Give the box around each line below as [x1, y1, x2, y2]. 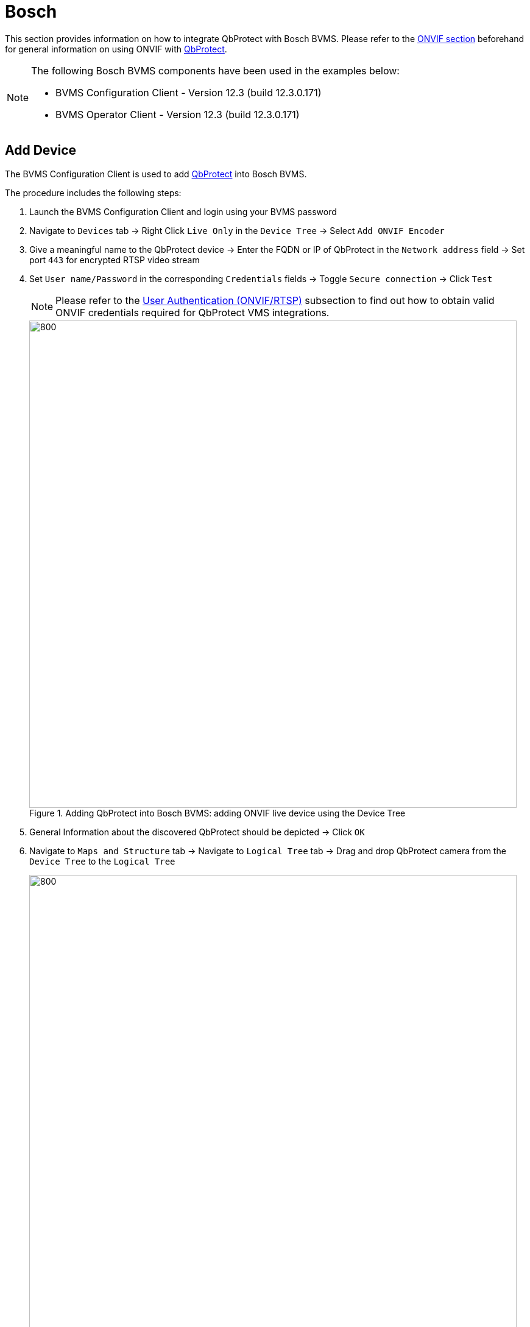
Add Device [5, 143, 77, 158]
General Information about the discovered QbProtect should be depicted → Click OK [29, 826, 365, 837]
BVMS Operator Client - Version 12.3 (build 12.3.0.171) [55, 108, 300, 121]
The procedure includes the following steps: [5, 187, 182, 198]
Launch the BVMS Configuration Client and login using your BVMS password [29, 206, 337, 217]
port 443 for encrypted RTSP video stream [29, 254, 200, 265]
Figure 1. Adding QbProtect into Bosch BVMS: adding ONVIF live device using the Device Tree [29, 807, 406, 818]
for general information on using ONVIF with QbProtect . [5, 43, 227, 54]
